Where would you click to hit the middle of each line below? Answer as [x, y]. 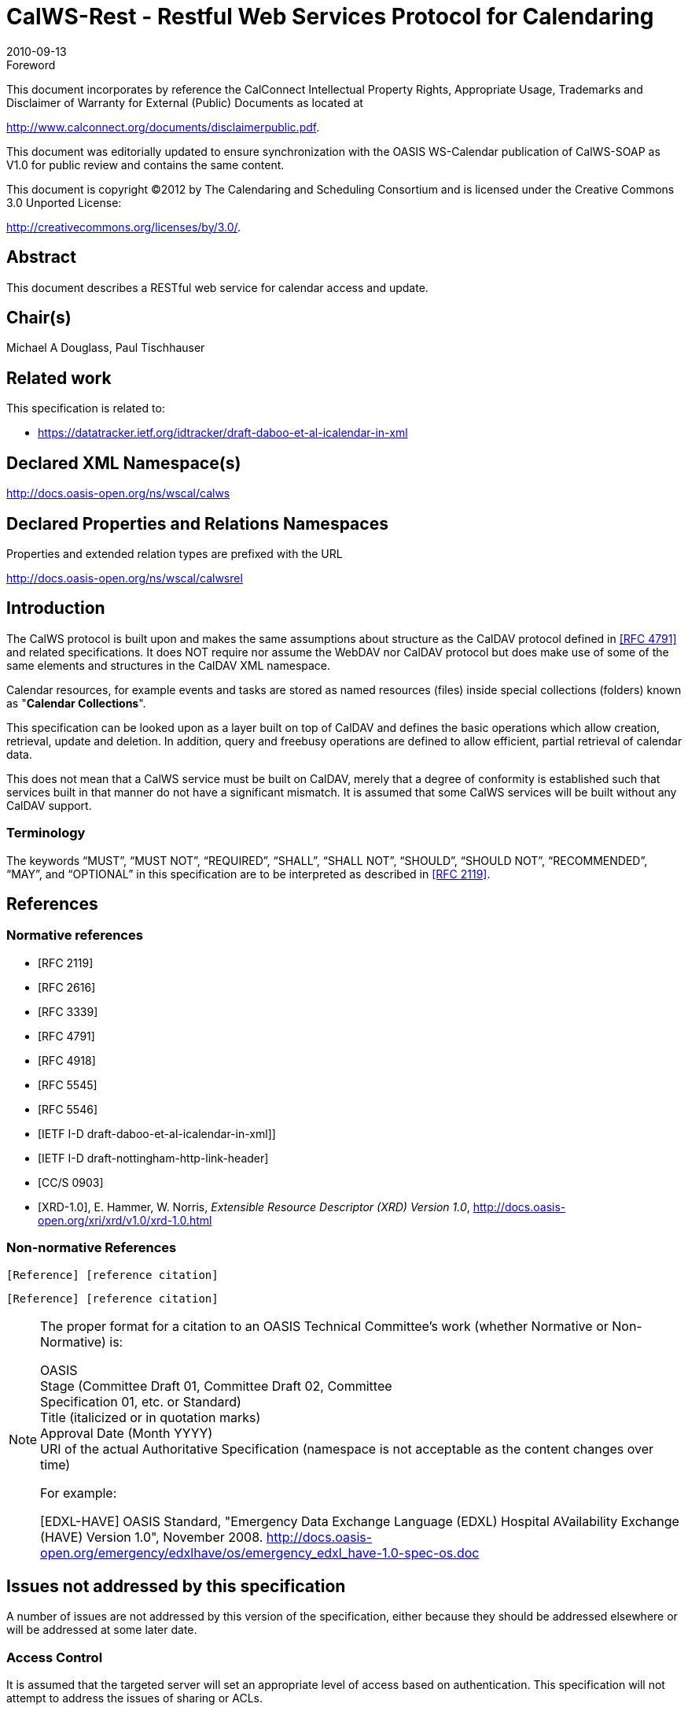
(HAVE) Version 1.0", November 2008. [152, 1537]
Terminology [46, 833]
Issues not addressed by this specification [176, 1586]
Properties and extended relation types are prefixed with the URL [175, 553]
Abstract [41, 257]
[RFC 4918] [67, 1060]
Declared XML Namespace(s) [124, 463]
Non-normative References [92, 1248]
